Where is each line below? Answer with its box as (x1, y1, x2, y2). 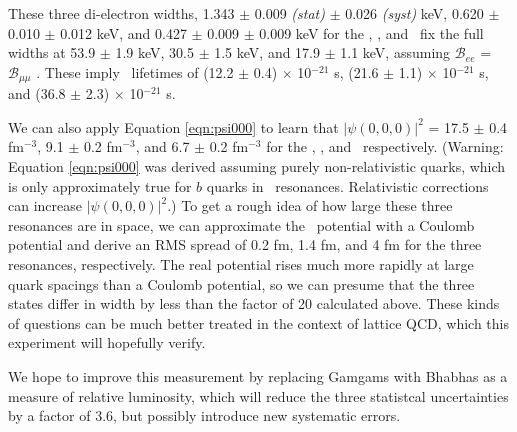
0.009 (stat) (254, 3, 325, 23)
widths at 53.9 (8, 42, 96, 63)
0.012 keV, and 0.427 (60, 22, 187, 43)
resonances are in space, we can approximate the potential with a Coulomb (8, 214, 475, 235)
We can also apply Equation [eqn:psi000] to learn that (8, 116, 339, 137)
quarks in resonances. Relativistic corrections (206, 175, 489, 196)
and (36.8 (8, 83, 66, 104)
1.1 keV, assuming (340, 42, 451, 63)
